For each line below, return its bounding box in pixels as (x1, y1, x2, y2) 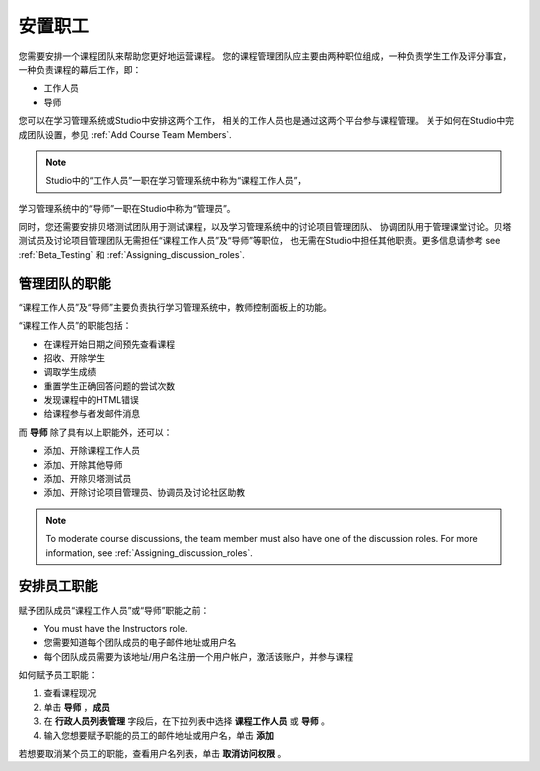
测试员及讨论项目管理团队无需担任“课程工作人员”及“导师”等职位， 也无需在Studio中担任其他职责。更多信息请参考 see (18, 235, 501, 247)
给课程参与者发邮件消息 (43, 408, 140, 420)
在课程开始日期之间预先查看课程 (43, 338, 175, 350)
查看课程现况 (43, 687, 97, 699)
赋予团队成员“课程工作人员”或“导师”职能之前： (18, 604, 210, 616)
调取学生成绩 (43, 366, 97, 378)
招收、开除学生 (43, 351, 105, 364)
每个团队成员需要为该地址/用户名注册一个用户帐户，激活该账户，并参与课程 (43, 650, 354, 662)
